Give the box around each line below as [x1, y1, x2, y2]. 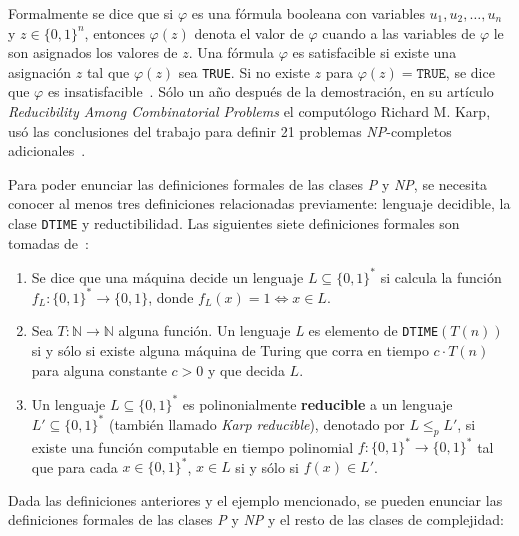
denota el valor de [194, 22, 304, 43]
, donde [148, 286, 194, 307]
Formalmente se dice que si [8, 3, 174, 23]
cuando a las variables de [322, 22, 476, 43]
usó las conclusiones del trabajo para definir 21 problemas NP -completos [8, 120, 452, 141]
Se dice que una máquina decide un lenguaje [31, 266, 304, 287]
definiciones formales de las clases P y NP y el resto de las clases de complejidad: [8, 509, 504, 530]
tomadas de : [8, 232, 89, 253]
